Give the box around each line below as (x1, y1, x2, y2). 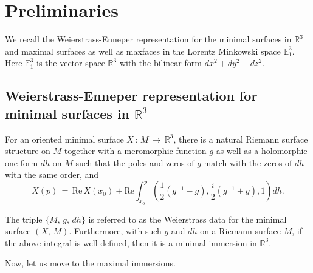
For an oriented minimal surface (5, 132, 124, 145)
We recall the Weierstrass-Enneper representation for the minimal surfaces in (5, 33, 292, 45)
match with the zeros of (204, 156, 292, 169)
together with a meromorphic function (64, 144, 207, 157)
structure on (5, 144, 50, 157)
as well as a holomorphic (216, 144, 308, 157)
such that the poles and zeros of (75, 156, 194, 169)
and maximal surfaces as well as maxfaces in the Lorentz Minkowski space (5, 44, 281, 57)
